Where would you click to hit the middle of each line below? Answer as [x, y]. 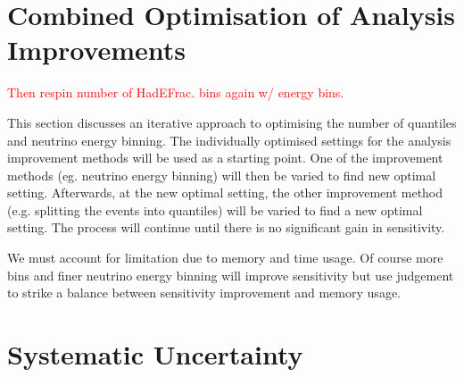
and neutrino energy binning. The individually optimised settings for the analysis [229, 140]
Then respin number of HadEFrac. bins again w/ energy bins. [176, 92]
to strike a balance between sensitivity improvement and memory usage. [204, 293]
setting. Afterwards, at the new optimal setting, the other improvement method [225, 193]
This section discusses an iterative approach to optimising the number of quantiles [232, 122]
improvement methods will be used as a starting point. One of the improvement [225, 158]
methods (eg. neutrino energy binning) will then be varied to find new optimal [222, 175]
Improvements [97, 50]
